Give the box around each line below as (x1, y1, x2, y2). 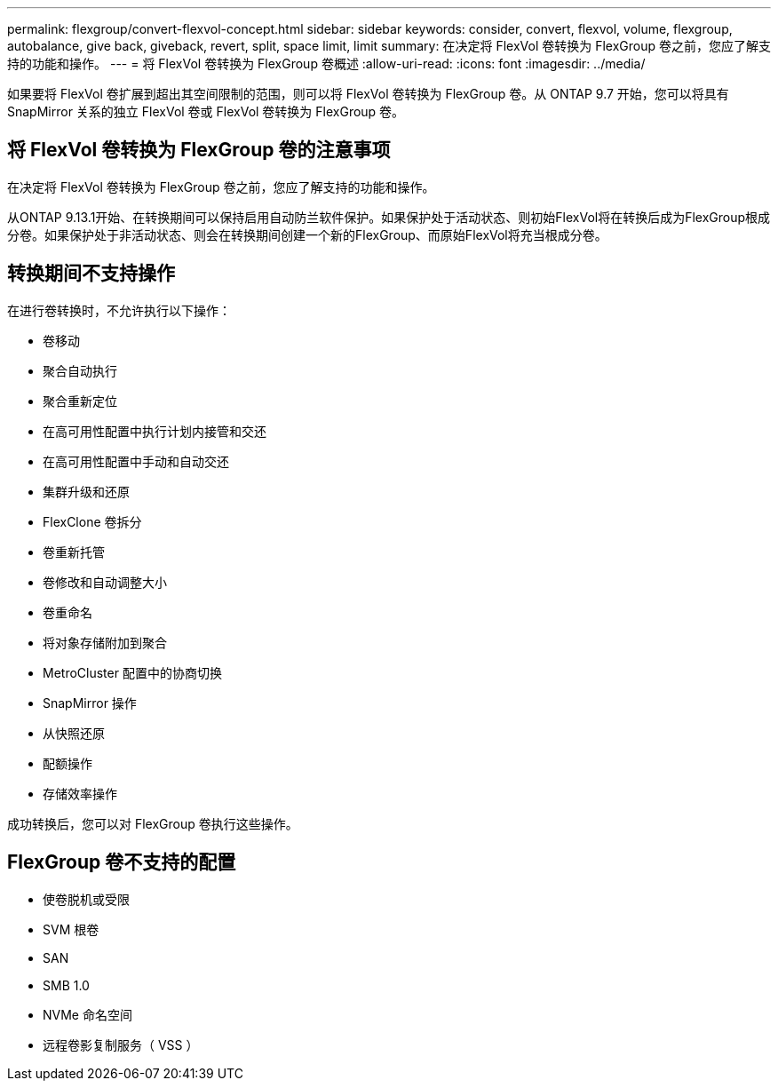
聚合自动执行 (43, 362, 117, 378)
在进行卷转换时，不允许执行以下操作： (7, 302, 231, 318)
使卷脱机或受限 (43, 891, 130, 907)
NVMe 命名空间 (43, 1006, 132, 1022)
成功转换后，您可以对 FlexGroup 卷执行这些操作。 (7, 815, 298, 831)
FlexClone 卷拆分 (43, 513, 142, 529)
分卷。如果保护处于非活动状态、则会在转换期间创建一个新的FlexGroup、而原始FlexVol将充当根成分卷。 (7, 226, 607, 242)
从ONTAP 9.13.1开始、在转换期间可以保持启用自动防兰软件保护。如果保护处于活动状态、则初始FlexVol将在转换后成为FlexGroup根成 (7, 209, 771, 225)
